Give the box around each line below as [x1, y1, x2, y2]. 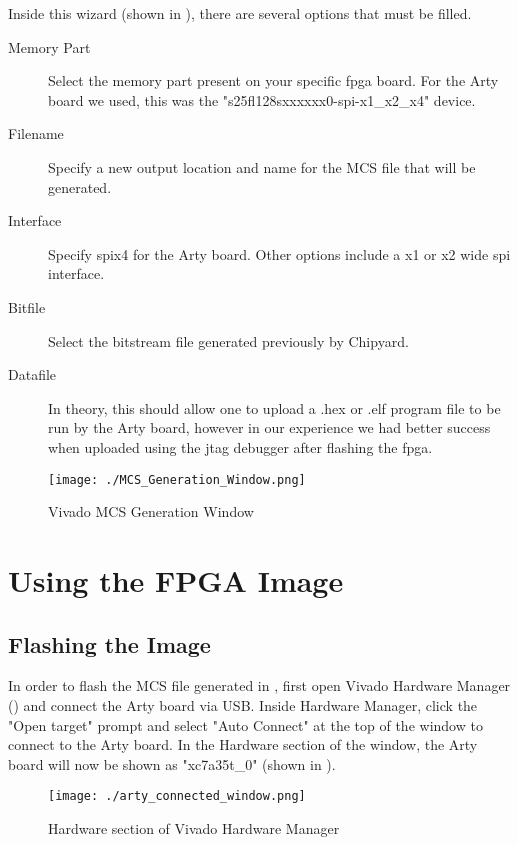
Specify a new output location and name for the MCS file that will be [48, 156, 476, 177]
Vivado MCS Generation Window [48, 501, 254, 522]
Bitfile [8, 296, 46, 317]
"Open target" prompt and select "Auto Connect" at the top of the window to [8, 714, 483, 735]
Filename [8, 123, 64, 144]
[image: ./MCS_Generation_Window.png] [48, 472, 306, 487]
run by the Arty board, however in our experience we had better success [48, 417, 491, 438]
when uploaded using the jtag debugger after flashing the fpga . [48, 436, 433, 457]
